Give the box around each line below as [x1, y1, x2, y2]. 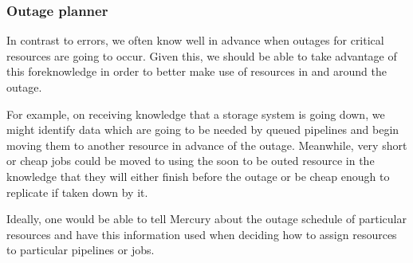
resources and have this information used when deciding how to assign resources [6, 226, 397, 242]
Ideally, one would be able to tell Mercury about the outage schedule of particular [6, 210, 407, 227]
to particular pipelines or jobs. [6, 241, 155, 258]
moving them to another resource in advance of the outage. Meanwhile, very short [6, 136, 407, 153]
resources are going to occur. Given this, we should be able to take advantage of [6, 47, 397, 64]
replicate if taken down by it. [6, 183, 148, 200]
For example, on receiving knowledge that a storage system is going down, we [6, 105, 385, 122]
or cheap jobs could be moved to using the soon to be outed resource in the [6, 152, 375, 169]
